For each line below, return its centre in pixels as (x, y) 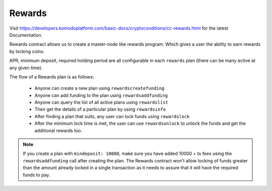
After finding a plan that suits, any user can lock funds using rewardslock (112, 116)
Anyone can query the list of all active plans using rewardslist (101, 103)
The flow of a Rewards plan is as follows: (52, 77)
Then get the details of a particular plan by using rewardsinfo (100, 109)
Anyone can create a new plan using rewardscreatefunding (99, 88)
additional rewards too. (58, 130)
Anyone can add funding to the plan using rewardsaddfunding (101, 95)
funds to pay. (37, 175)
